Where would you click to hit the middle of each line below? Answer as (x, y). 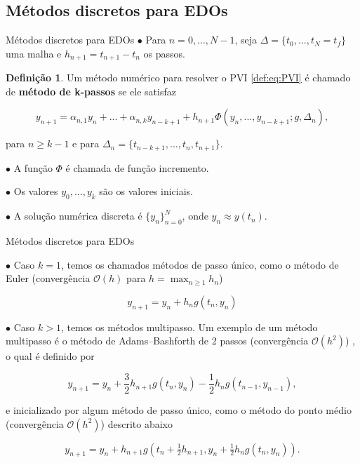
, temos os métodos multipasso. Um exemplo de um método (189, 327)
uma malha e (34, 53)
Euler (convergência (48, 278)
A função (33, 167)
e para (86, 143)
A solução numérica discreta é (78, 216)
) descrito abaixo (136, 423)
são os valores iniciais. (146, 191)
